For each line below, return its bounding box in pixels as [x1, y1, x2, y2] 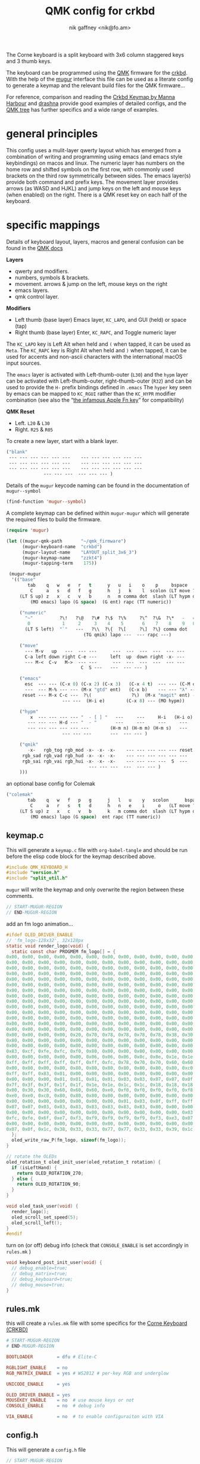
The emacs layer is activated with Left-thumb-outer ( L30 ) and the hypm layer [6, 371, 189, 378]
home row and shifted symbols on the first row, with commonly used [6, 165, 174, 173]
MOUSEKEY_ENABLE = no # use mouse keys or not [6, 1397, 135, 1404]
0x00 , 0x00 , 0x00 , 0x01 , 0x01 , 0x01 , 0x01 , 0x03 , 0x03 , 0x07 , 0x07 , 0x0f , [6, 1076, 196, 1082]
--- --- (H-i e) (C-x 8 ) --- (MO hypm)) [62, 697, 185, 704]
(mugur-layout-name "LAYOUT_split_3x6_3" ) [21, 549, 137, 555]
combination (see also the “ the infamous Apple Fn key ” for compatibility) [6, 396, 185, 404]
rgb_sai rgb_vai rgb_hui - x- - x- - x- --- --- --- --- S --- [21, 758, 187, 764]
